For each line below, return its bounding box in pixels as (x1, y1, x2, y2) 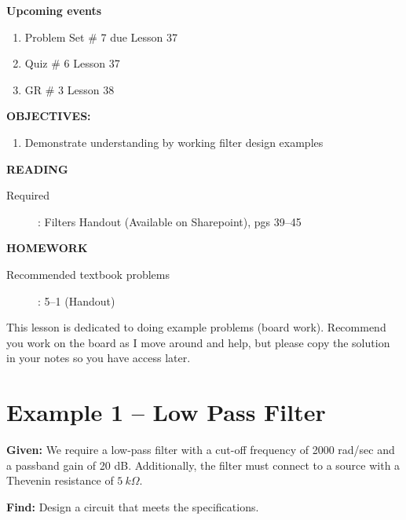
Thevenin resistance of (6, 472, 114, 489)
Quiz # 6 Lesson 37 (24, 55, 120, 71)
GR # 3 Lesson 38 (24, 81, 115, 97)
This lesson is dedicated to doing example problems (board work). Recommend (6, 319, 386, 335)
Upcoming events (6, 2, 102, 18)
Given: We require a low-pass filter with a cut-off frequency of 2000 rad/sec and (6, 441, 395, 458)
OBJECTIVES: (6, 108, 91, 124)
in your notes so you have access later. (6, 350, 191, 366)
